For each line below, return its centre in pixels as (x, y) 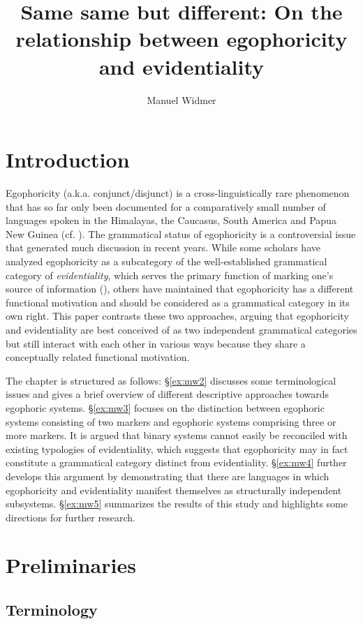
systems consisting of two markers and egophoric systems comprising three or (171, 421)
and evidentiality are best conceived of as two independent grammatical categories (181, 329)
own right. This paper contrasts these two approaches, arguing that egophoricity (177, 316)
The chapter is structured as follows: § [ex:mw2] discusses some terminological (171, 380)
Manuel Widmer (181, 99)
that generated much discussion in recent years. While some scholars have (163, 247)
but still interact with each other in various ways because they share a (156, 343)
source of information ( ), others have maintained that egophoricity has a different (180, 289)
